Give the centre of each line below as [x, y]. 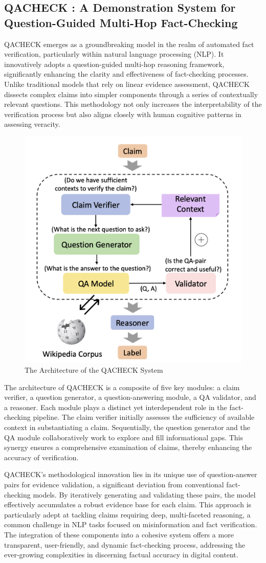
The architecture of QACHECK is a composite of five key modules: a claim [122, 387]
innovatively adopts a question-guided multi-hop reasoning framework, [114, 64]
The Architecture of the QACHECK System [94, 370]
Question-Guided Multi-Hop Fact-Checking [121, 22]
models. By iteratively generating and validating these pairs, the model [144, 494]
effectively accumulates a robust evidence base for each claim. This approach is [128, 504]
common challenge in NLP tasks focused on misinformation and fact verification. [131, 524]
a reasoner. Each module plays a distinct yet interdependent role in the [116, 407]
